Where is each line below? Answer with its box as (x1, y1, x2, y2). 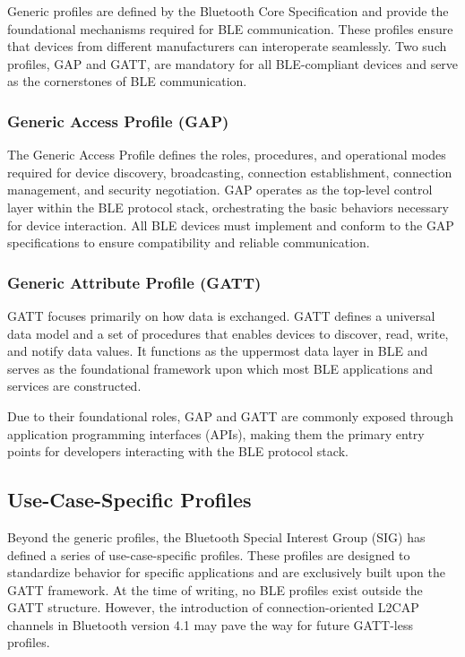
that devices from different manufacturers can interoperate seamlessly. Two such (7, 37, 447, 56)
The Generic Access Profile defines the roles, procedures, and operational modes (7, 145, 446, 164)
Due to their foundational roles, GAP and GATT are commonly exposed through (7, 406, 453, 425)
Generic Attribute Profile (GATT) (7, 271, 262, 293)
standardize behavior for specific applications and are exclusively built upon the (7, 563, 445, 582)
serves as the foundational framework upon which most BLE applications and (7, 359, 434, 377)
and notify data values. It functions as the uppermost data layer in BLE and (7, 341, 428, 360)
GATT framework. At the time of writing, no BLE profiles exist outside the (7, 580, 423, 599)
